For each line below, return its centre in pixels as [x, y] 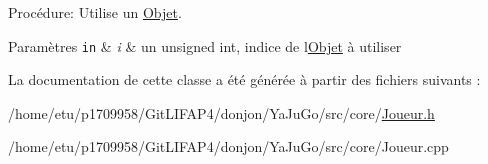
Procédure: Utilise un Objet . [95, 12]
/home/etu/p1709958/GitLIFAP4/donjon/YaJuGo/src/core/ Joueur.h [221, 112]
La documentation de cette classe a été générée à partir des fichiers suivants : [244, 79]
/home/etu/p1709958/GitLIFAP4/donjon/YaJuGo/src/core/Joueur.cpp [228, 146]
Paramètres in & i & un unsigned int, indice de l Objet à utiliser [205, 45]
